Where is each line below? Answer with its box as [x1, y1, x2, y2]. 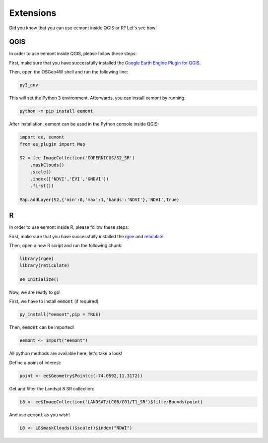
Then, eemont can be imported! [9, 324, 74, 330]
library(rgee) [19, 255, 54, 261]
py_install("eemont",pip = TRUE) [19, 312, 101, 317]
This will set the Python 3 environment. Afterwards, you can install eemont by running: [9, 95, 186, 101]
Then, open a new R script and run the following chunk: [9, 242, 123, 248]
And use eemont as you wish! [9, 412, 70, 418]
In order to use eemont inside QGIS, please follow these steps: [9, 51, 137, 57]
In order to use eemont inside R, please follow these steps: [9, 224, 129, 230]
